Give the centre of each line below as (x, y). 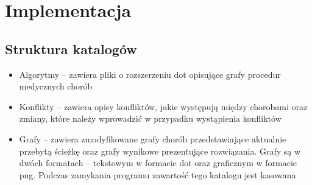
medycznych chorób (56, 86)
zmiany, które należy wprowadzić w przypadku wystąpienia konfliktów (150, 118)
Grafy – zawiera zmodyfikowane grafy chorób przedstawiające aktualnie (153, 138)
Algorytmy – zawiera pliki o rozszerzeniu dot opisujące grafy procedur (150, 74)
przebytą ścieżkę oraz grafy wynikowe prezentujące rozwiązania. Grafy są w (160, 151)
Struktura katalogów (71, 48)
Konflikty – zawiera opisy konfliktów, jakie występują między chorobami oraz (163, 106)
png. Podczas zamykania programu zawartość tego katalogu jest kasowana (158, 174)
